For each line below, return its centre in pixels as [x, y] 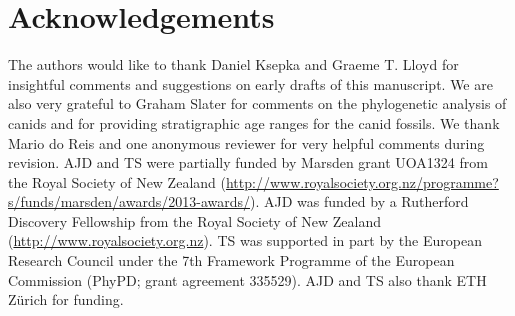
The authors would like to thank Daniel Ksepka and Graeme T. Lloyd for [233, 64]
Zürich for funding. [66, 299]
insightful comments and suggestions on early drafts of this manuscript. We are [250, 83]
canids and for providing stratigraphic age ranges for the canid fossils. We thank [254, 122]
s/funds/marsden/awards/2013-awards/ [129, 201]
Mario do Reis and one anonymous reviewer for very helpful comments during [246, 142]
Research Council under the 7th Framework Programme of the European [231, 260]
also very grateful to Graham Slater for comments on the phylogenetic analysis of [257, 103]
